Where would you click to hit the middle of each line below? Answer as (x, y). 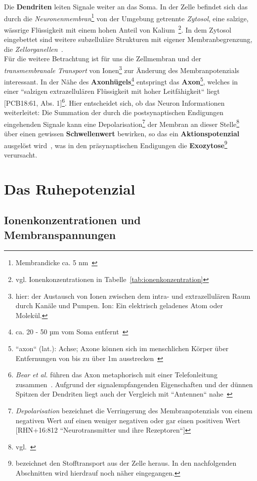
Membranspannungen (60, 234)
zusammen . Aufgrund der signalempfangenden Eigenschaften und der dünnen (134, 384)
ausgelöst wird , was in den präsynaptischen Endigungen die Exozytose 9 (116, 144)
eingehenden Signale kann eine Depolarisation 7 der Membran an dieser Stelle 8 (122, 123)
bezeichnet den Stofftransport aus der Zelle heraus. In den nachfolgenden (126, 463)
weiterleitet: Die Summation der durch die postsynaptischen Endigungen (114, 112)
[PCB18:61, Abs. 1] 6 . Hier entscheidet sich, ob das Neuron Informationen (114, 102)
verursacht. (21, 154)
